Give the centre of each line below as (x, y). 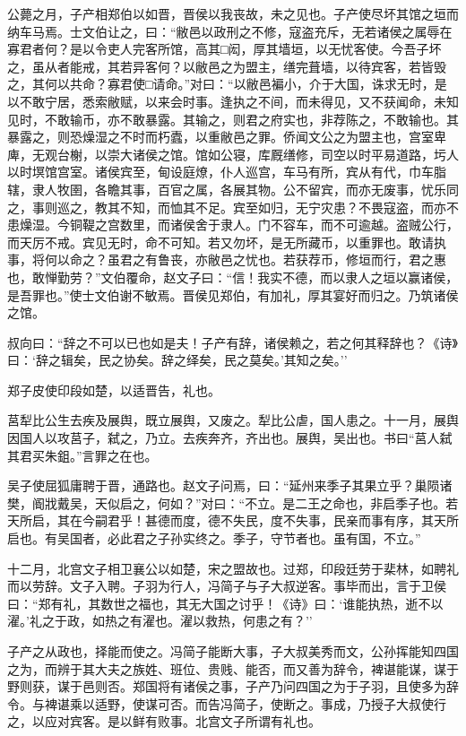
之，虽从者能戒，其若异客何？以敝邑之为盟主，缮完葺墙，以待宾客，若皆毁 (227, 66)
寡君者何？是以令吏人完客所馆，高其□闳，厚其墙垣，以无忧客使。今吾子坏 (224, 49)
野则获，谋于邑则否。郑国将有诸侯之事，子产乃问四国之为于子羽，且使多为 (227, 686)
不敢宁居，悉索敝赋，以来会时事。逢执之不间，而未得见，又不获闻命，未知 (239, 101)
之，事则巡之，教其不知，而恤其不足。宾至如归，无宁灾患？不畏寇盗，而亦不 (233, 207)
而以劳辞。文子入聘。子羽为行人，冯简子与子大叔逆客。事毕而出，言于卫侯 (227, 586)
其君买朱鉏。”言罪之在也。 (82, 455)
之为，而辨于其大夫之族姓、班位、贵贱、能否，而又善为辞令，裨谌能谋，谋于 (233, 668)
